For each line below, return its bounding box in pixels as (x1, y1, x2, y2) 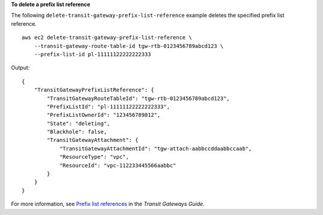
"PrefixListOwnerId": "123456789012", (47, 111, 161, 119)
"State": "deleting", (47, 120, 111, 127)
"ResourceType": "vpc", (59, 153, 129, 161)
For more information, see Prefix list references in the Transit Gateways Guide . (11, 201, 205, 208)
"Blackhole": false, (47, 129, 107, 135)
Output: (11, 64, 30, 71)
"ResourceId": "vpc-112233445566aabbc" (59, 162, 176, 169)
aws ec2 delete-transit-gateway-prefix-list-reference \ (22, 34, 193, 41)
